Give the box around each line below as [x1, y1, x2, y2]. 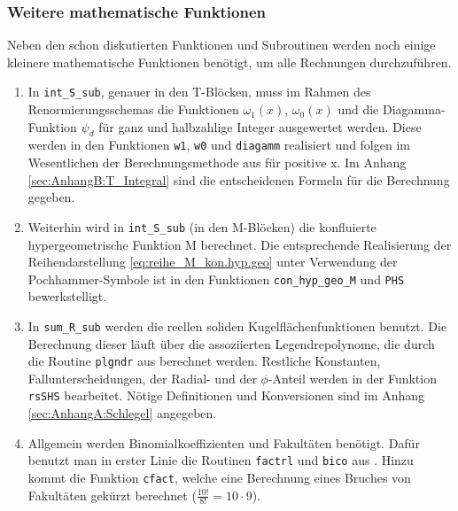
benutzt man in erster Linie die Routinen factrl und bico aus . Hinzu [27, 451, 414, 469]
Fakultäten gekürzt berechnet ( [27, 485, 197, 504]
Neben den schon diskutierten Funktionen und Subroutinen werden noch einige [7, 35, 436, 54]
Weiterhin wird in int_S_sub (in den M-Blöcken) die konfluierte [27, 217, 376, 236]
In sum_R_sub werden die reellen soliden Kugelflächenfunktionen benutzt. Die [27, 316, 447, 335]
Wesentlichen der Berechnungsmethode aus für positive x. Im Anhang [27, 153, 407, 172]
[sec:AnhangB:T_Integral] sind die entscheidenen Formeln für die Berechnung [27, 170, 450, 189]
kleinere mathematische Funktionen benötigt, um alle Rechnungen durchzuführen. [7, 52, 452, 71]
